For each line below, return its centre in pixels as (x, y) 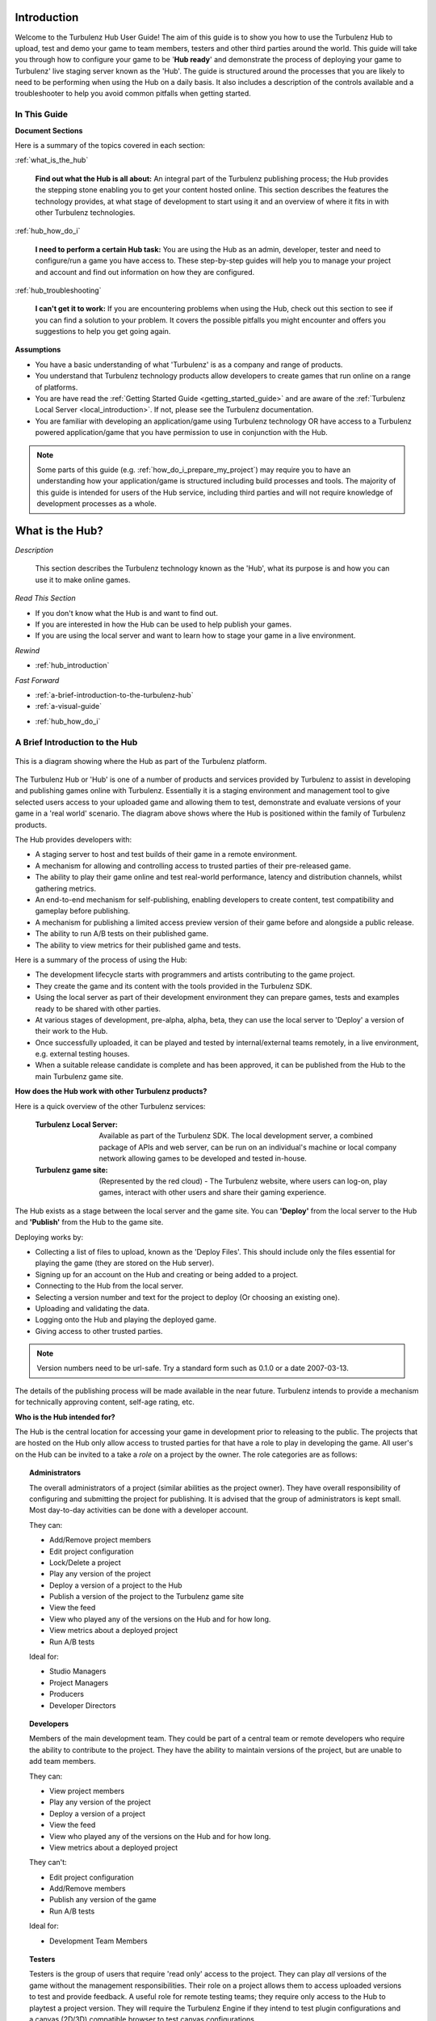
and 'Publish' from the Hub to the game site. (89, 1222)
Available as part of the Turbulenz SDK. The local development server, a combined (236, 1136)
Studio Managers (78, 1671)
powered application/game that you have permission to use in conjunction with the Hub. (181, 432)
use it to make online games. (83, 580)
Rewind (27, 650)
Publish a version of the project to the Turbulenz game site (147, 1597)
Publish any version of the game (103, 1900)
